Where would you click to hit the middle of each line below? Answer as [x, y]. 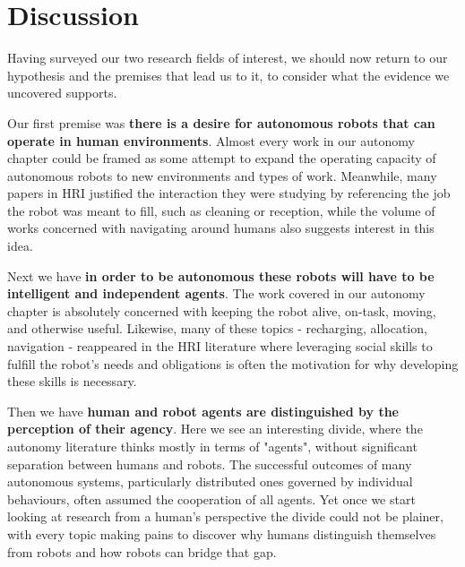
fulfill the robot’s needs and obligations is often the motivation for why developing [233, 363]
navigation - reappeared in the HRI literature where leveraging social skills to [220, 346]
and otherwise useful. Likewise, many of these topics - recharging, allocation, [217, 328]
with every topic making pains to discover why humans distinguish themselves [222, 533]
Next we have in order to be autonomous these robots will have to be [221, 275]
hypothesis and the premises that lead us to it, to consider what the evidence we [228, 75]
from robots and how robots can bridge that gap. [142, 551]
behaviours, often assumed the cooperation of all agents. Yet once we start [211, 498]
